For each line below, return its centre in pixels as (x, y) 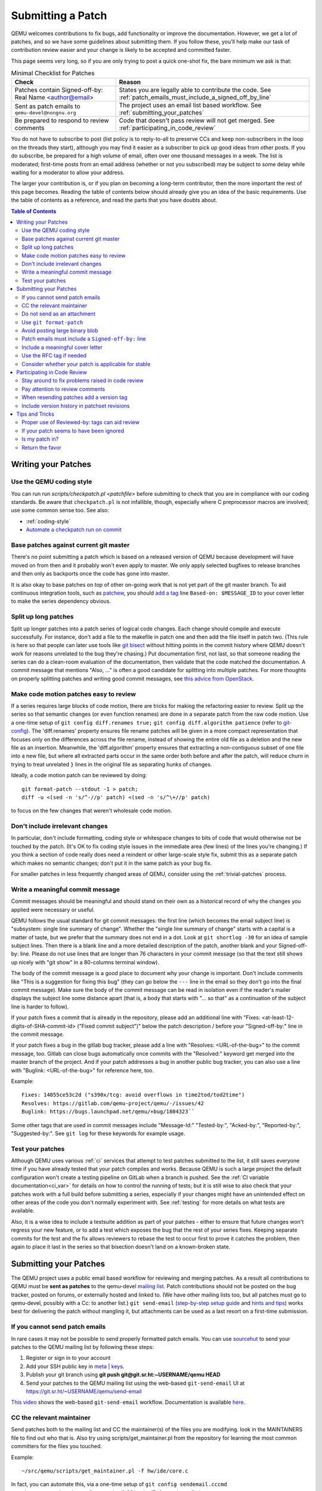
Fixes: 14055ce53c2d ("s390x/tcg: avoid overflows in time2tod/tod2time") (133, 1095)
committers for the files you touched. (57, 1446)
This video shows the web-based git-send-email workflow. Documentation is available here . (128, 1402)
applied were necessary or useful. (53, 910)
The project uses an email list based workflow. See (190, 106)
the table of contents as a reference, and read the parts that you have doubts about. (114, 200)
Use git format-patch (52, 322)
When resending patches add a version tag (75, 397)
